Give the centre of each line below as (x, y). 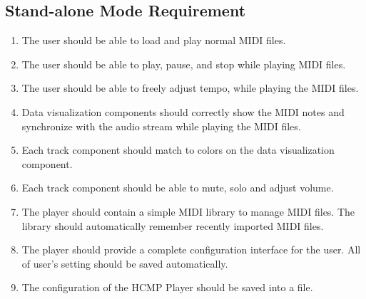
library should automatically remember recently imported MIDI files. (173, 225)
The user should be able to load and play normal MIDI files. (154, 40)
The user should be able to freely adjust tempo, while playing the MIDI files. (190, 88)
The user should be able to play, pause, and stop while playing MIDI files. (184, 64)
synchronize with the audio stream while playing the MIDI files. (161, 126)
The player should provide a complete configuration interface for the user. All (191, 250)
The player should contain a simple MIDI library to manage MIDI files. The (188, 211)
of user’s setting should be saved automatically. (125, 263)
